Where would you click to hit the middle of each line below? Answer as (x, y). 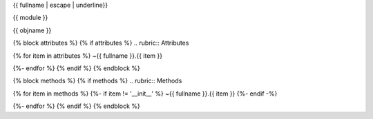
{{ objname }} (32, 30)
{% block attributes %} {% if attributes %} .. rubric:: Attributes (101, 43)
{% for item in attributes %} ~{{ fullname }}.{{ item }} (87, 56)
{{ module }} (30, 18)
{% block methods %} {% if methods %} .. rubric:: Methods (97, 81)
